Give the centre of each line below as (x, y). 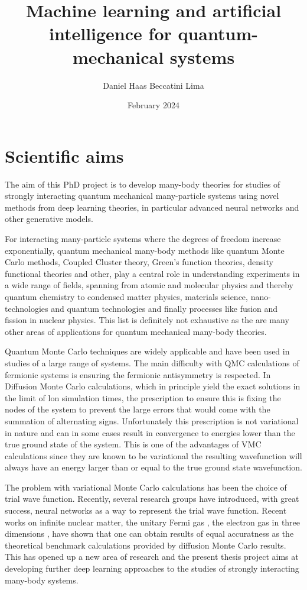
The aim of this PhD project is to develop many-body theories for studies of (143, 184)
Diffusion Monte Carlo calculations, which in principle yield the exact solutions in (153, 386)
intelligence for (110, 33)
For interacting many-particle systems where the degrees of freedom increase (143, 238)
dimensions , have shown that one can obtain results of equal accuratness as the (149, 533)
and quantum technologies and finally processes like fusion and (164, 308)
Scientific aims (64, 155)
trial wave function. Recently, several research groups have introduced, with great (152, 499)
